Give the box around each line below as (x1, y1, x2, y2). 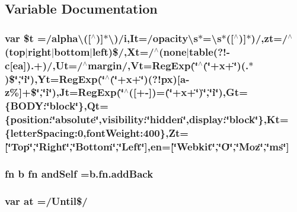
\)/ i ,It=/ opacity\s (108, 30, 198, 45)
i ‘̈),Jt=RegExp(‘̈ (45, 85, 124, 99)
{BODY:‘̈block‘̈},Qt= (5, 98, 108, 113)
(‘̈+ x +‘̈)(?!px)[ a (110, 71, 186, 86)
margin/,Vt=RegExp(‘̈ (88, 57, 198, 72)
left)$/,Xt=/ (92, 44, 154, 59)
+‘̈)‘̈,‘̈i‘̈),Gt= (187, 85, 248, 99)
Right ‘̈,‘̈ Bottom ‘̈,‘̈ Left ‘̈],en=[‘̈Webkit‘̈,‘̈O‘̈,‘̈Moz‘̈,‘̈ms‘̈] (39, 139, 289, 154)
